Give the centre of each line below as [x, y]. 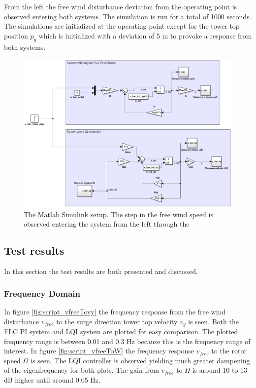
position [16, 35]
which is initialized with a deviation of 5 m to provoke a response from [145, 35]
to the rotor [229, 351]
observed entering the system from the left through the [107, 224]
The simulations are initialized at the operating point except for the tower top [122, 26]
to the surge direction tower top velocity [117, 321]
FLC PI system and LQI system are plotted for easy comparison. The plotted [121, 331]
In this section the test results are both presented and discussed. [101, 271]
